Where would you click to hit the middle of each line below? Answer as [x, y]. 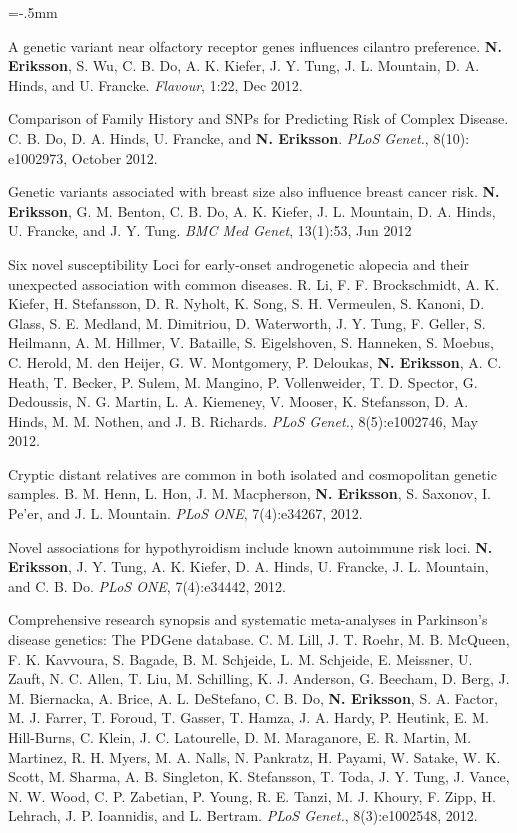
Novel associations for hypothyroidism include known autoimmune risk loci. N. [250, 546]
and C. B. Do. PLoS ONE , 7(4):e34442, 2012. [147, 585]
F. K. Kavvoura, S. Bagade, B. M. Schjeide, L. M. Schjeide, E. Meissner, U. [240, 658]
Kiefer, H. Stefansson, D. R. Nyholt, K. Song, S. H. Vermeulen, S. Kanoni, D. [246, 303]
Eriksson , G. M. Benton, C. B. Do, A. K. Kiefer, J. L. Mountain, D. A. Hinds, [252, 210]
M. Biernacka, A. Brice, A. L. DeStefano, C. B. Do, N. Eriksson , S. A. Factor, [253, 697]
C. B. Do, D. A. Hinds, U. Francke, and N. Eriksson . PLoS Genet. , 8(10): [239, 137]
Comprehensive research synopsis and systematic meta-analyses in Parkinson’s [248, 619]
